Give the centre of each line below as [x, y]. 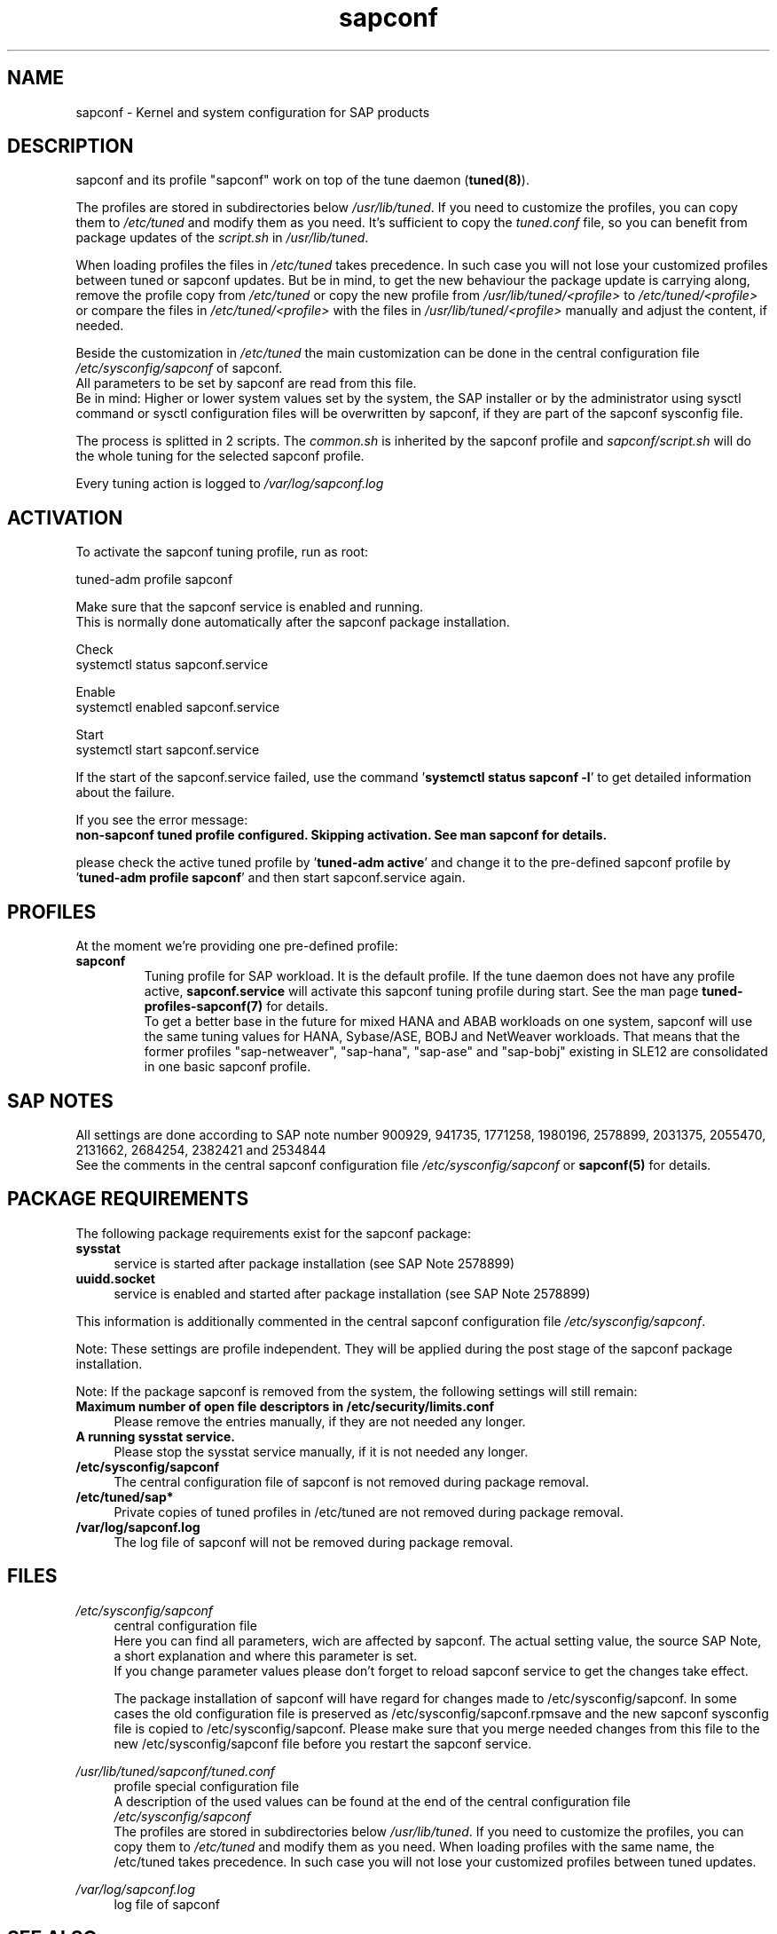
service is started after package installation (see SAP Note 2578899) [314, 1263]
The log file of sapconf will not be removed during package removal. [314, 1542]
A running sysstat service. [155, 1436]
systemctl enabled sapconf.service [178, 707]
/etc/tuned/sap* [125, 1496]
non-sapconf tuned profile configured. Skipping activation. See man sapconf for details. [341, 835]
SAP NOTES [60, 1101]
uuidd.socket [115, 1278]
